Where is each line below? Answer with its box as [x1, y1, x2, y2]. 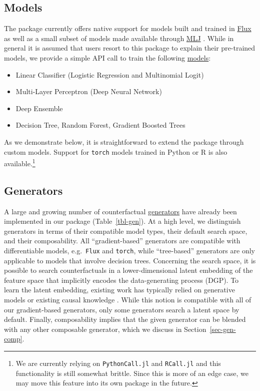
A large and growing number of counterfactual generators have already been [4, 206, 237, 216]
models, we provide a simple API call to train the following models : [4, 52, 211, 63]
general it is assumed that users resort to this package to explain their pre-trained [4, 43, 255, 53]
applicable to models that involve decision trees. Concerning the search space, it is [4, 255, 256, 265]
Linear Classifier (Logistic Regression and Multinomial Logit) [15, 69, 204, 80]
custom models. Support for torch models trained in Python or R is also [4, 146, 227, 157]
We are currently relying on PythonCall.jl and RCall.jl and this [15, 358, 221, 368]
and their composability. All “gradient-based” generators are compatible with [4, 235, 240, 246]
